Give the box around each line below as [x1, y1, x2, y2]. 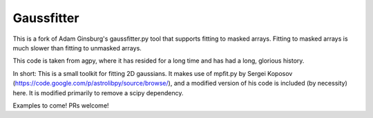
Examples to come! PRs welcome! [12, 101, 110, 110]
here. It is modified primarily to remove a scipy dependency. [12, 88, 184, 97]
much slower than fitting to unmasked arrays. [12, 43, 142, 52]
